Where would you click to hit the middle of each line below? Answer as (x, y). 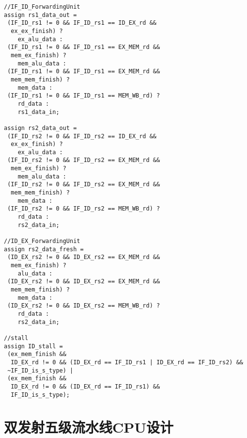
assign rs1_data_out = (40, 15)
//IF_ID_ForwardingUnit (42, 7)
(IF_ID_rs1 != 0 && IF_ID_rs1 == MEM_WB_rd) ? (84, 96)
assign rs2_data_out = (40, 128)
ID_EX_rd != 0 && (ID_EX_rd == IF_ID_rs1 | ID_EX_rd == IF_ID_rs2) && (127, 362)
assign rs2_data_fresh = (44, 249)
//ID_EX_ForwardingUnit (42, 241)
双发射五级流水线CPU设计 (89, 427)
